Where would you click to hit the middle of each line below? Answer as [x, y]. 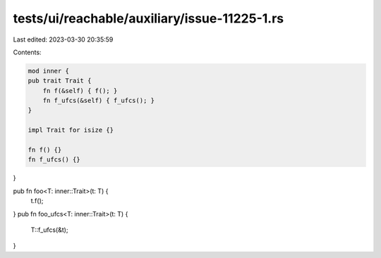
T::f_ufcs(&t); [49, 230]
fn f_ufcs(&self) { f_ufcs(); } [99, 101]
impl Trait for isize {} [71, 130]
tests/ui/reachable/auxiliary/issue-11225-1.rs [149, 18]
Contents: [27, 52]
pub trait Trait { [60, 81]
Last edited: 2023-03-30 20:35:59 [63, 39]
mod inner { [49, 71]
